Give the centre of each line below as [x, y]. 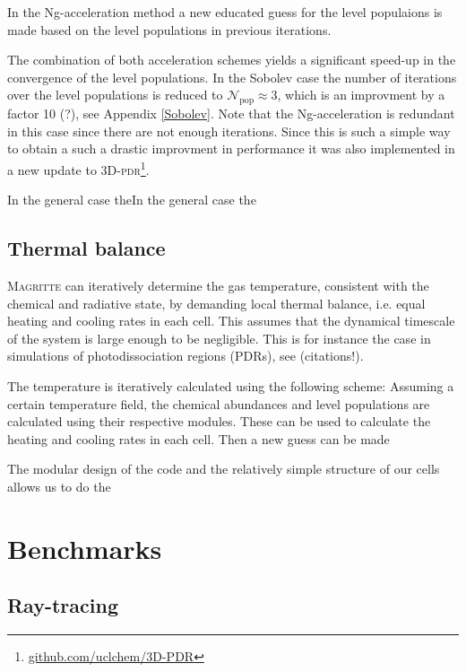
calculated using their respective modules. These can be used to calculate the [219, 421]
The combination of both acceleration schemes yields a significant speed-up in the [232, 60]
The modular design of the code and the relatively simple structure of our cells [224, 469]
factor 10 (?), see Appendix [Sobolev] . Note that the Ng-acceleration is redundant [231, 113]
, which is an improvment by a [361, 95]
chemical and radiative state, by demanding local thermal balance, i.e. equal [216, 303]
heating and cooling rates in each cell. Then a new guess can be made [198, 438]
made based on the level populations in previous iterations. [169, 29]
